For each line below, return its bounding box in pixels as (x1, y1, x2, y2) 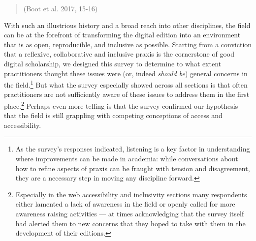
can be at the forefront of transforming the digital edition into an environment (4, 30, 241, 40)
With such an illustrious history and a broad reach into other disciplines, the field (4, 20, 251, 30)
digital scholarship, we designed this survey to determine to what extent (4, 58, 222, 68)
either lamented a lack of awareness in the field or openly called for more (15, 199, 235, 209)
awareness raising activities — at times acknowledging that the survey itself (15, 209, 244, 218)
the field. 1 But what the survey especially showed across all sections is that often (4, 78, 248, 90)
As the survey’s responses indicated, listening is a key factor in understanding (15, 144, 250, 154)
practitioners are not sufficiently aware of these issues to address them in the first (4, 89, 250, 99)
